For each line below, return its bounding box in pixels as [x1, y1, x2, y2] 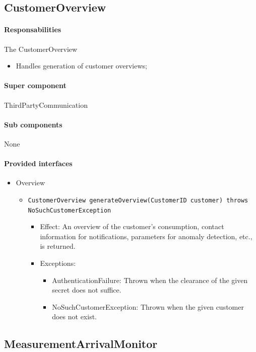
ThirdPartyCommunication [4, 99, 88, 110]
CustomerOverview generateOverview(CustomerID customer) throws [28, 196, 248, 204]
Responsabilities [4, 24, 61, 35]
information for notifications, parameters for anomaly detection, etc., [40, 231, 252, 241]
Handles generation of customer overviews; [16, 60, 147, 71]
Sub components [4, 119, 62, 129]
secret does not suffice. [52, 285, 121, 295]
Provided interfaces [4, 158, 73, 169]
